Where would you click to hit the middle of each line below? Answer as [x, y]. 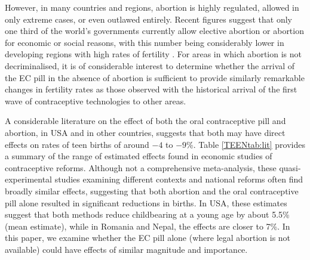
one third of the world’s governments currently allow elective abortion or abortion [154, 31]
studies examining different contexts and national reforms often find [179, 179]
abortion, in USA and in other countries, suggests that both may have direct [145, 132]
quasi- [290, 167]
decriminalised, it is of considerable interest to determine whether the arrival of [150, 65]
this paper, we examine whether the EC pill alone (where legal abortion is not [148, 238]
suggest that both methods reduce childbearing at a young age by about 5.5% [147, 214]
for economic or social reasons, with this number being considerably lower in [145, 42]
